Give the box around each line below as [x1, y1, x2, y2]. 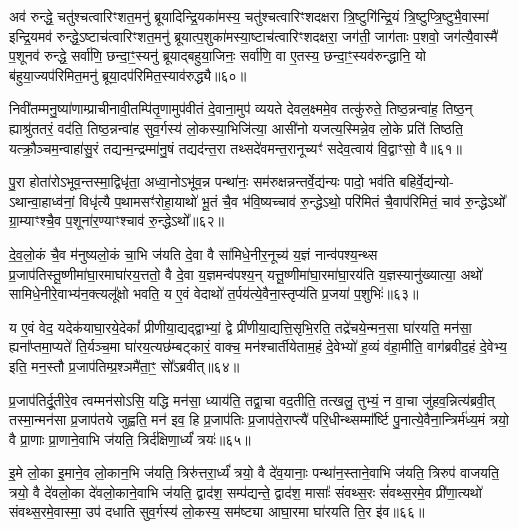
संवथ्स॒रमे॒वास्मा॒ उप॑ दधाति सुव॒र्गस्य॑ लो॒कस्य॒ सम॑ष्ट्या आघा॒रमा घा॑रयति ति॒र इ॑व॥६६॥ [9, 501, 425, 522]
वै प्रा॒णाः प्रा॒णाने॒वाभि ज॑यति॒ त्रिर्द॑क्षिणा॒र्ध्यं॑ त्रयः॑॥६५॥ [9, 428, 251, 449]
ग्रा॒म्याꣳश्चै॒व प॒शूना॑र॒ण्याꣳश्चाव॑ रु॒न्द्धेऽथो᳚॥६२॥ [9, 210, 225, 231]
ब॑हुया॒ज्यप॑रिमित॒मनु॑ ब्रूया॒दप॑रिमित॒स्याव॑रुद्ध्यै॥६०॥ [9, 64, 247, 85]
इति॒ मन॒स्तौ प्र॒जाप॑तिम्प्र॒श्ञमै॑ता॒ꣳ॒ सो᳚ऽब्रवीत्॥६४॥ [9, 355, 240, 376]
